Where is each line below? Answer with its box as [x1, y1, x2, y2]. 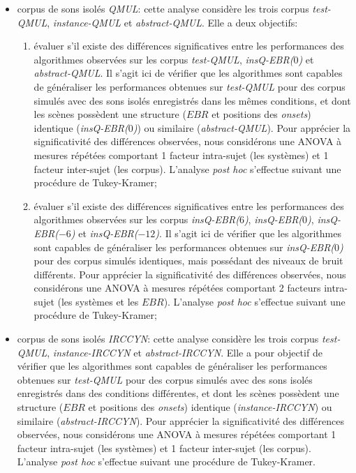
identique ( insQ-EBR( [34, 120, 128, 135]
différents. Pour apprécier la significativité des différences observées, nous [34, 266, 346, 281]
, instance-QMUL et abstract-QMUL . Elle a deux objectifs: [47, 15, 298, 29]
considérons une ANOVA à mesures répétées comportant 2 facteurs [34, 280, 321, 295]
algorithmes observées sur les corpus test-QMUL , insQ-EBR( [34, 52, 294, 66]
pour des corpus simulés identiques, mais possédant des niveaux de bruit [34, 253, 343, 268]
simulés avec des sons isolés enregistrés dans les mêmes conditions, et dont [34, 93, 351, 107]
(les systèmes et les [57, 294, 139, 308]
